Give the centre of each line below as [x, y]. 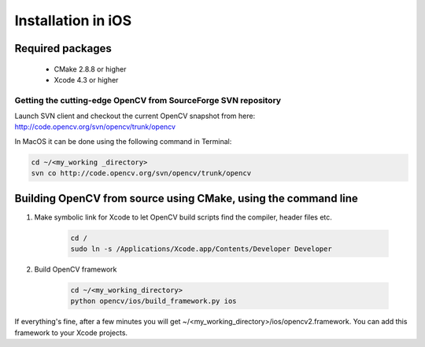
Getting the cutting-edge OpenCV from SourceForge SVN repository [148, 100]
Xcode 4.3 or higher [86, 79]
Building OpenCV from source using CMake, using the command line [186, 198]
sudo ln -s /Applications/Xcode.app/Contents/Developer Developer [201, 249]
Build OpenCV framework [76, 269]
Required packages [63, 48]
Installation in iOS [73, 20]
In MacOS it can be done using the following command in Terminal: [123, 141]
